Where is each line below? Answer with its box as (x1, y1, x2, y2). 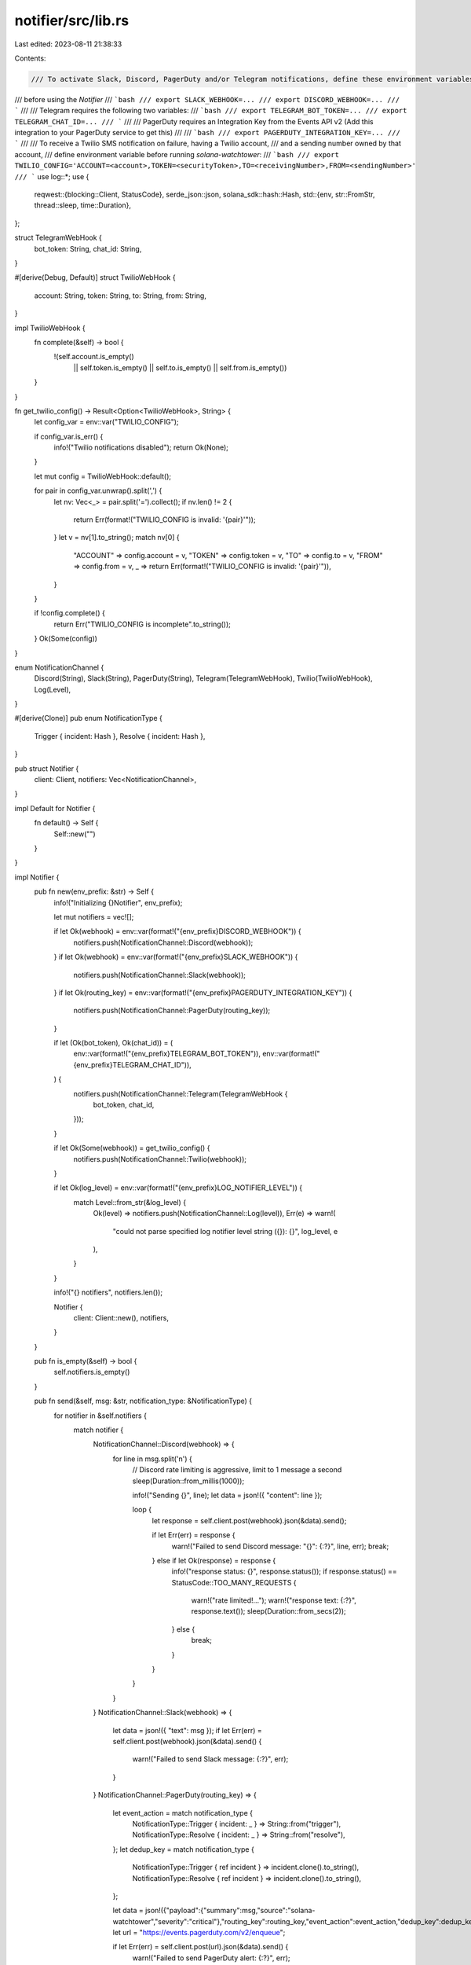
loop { (132, 1505, 152, 1515)
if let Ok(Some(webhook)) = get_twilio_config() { (53, 1144, 210, 1153)
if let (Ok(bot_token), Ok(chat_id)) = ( (53, 1038, 173, 1048)
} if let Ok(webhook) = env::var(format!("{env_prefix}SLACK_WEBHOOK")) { (53, 952, 298, 962)
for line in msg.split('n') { (112, 1454, 192, 1464)
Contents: (14, 53, 46, 63)
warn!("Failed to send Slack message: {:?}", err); (132, 1754, 289, 1764)
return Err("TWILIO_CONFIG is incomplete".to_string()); (53, 619, 232, 629)
